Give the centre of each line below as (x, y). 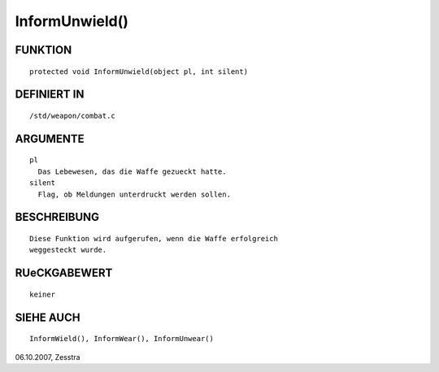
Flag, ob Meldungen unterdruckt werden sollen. (135, 194)
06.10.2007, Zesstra (48, 357)
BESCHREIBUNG (57, 217)
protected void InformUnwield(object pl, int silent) (139, 71)
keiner (43, 294)
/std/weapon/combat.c (72, 115)
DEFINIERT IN (50, 95)
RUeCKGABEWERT (64, 273)
